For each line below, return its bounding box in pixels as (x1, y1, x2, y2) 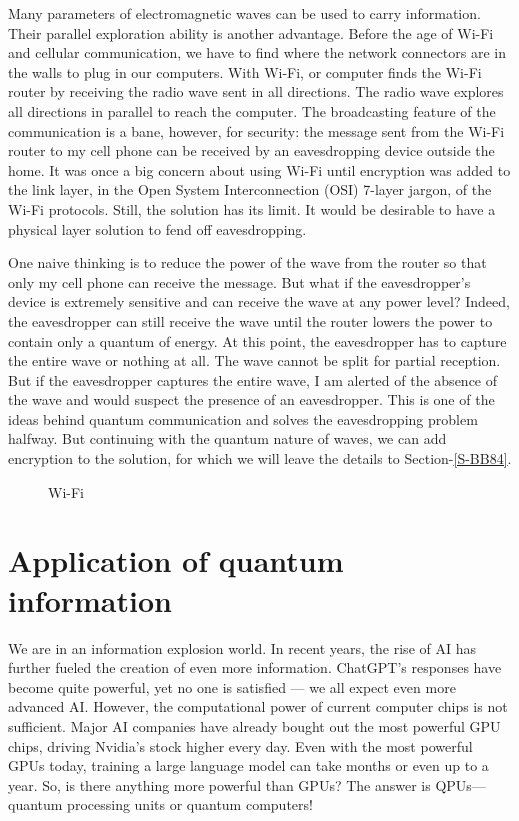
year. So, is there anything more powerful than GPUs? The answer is (8, 774, 431, 795)
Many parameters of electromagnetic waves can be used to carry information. (8, 3, 481, 23)
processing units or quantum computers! (67, 794, 313, 815)
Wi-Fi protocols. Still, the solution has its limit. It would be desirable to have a (8, 198, 496, 219)
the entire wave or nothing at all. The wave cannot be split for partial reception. (8, 350, 501, 371)
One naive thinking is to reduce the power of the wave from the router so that (8, 252, 487, 273)
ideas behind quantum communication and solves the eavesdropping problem (8, 408, 478, 429)
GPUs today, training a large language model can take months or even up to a (8, 755, 489, 776)
